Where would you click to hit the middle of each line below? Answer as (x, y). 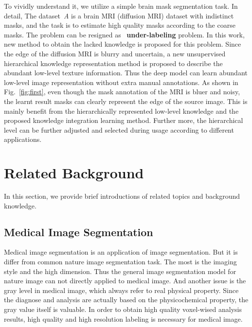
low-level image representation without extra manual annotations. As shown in (121, 82)
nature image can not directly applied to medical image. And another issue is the (125, 281)
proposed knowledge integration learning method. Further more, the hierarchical (124, 120)
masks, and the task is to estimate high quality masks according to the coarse (120, 25)
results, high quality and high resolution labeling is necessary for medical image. (123, 318)
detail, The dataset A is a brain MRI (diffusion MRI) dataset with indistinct (119, 15)
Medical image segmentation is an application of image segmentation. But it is (121, 252)
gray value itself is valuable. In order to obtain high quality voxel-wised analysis (123, 309)
